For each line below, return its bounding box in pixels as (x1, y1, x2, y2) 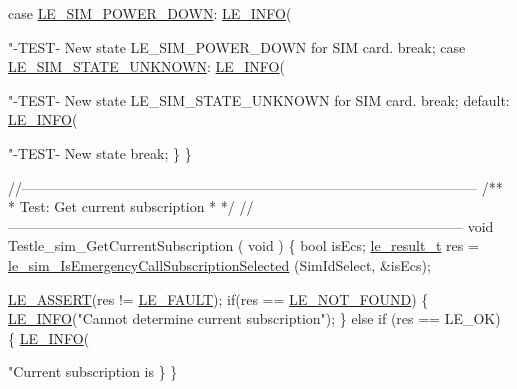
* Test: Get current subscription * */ (8, 196, 235, 217)
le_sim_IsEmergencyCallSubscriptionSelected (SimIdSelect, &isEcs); (8, 254, 431, 275)
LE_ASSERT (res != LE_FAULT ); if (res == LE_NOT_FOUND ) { (8, 288, 429, 309)
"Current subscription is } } (8, 361, 178, 382)
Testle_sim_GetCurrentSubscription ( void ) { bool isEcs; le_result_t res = (8, 235, 479, 256)
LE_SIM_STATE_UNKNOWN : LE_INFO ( (8, 56, 285, 77)
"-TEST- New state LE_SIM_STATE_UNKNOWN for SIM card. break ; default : (8, 89, 510, 110)
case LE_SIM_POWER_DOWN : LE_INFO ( (8, 3, 292, 23)
